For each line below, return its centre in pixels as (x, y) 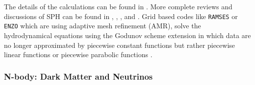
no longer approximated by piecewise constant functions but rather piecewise (120, 45)
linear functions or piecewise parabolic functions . (78, 54)
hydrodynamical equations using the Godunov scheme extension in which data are (127, 35)
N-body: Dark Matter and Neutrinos (78, 76)
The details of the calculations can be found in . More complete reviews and (118, 6)
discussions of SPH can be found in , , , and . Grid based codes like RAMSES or (121, 16)
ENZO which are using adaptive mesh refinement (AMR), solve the (102, 26)
